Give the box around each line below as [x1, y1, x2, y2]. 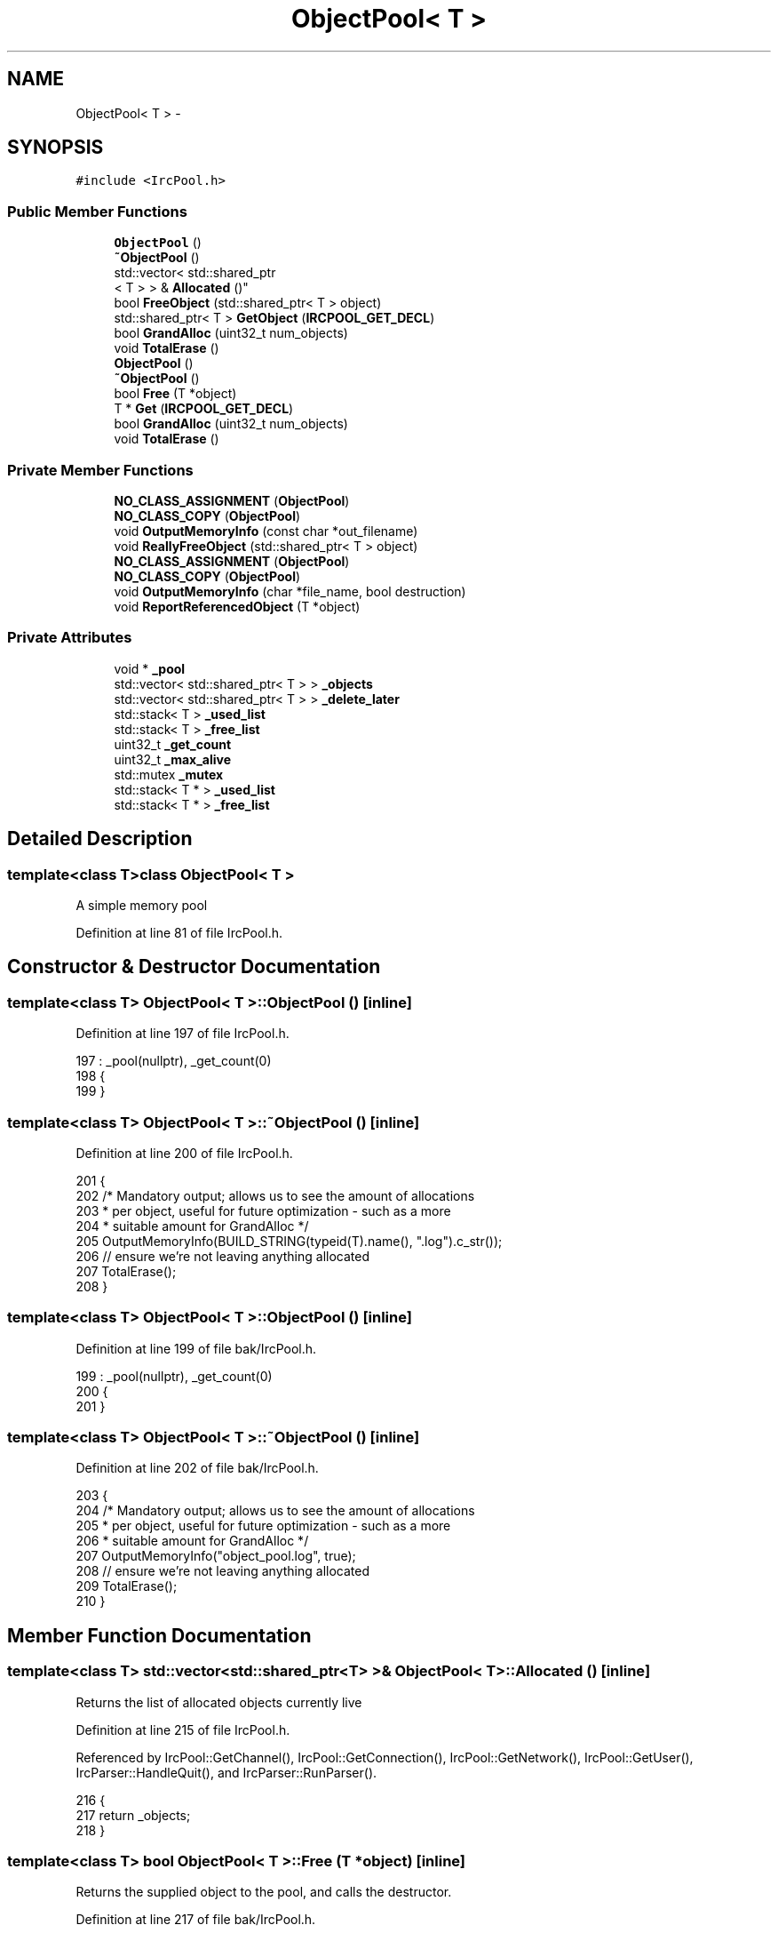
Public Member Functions [7, 202, 187, 220]
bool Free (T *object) [114, 386, 237, 402]
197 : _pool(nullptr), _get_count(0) [75, 1053, 272, 1069]
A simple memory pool [75, 897, 208, 913]
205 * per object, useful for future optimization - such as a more [75, 1518, 451, 1534]
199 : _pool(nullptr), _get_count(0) [75, 1368, 273, 1384]
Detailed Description [7, 827, 193, 851]
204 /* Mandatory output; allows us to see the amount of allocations [75, 1503, 475, 1519]
